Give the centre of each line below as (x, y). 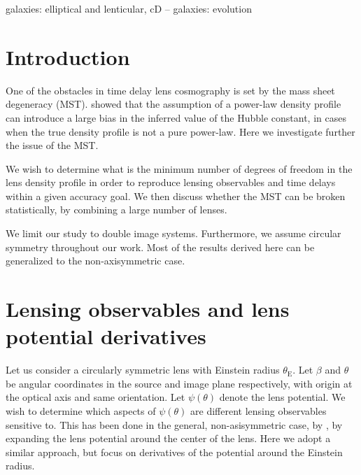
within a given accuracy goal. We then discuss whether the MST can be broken (176, 196)
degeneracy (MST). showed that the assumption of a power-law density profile (174, 104)
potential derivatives (106, 336)
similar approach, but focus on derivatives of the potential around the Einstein (174, 452)
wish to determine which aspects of (81, 410)
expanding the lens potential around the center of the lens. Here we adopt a (168, 438)
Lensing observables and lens (148, 309)
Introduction (68, 56)
